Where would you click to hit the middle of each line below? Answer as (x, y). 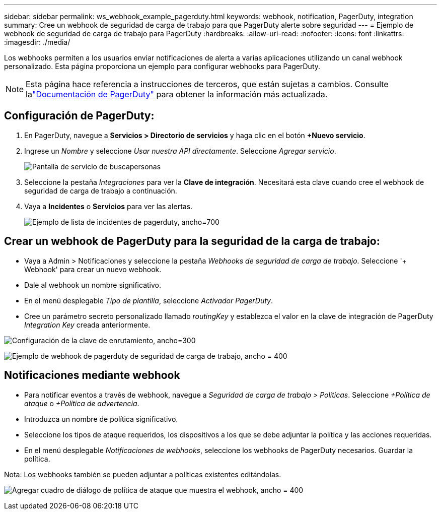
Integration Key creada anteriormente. (87, 325)
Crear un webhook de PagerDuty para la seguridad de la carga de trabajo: (192, 241)
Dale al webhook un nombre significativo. (93, 285)
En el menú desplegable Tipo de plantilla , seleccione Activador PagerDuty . (149, 300)
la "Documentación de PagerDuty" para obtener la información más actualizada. (177, 94)
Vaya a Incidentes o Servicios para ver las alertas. (108, 206)
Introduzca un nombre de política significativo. (101, 419)
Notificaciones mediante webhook (92, 375)
